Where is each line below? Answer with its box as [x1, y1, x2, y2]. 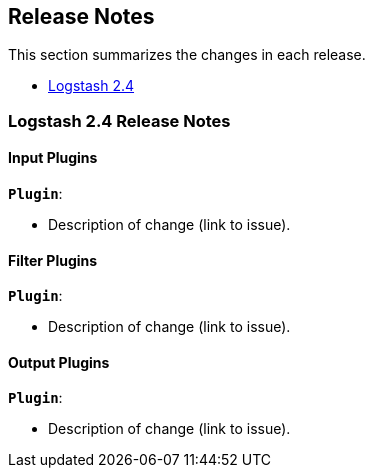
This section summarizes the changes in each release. [8, 46, 366, 64]
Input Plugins [8, 149, 98, 167]
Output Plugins [8, 353, 110, 371]
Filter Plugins [8, 251, 98, 269]
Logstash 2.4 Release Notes [8, 110, 231, 131]
